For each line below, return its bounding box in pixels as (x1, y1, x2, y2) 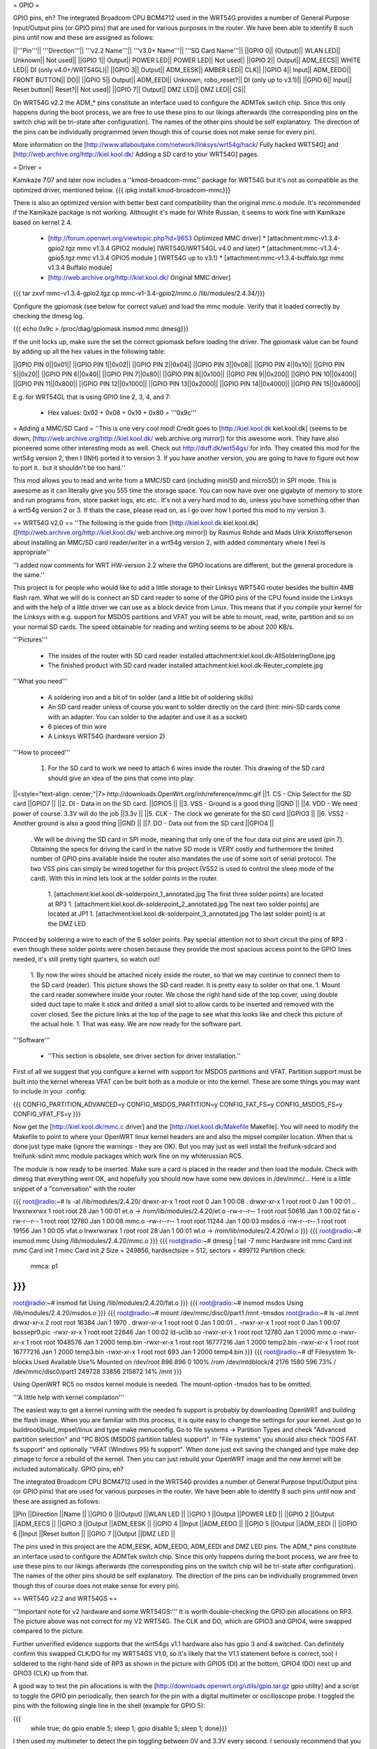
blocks (13, 1357, 33, 1366)
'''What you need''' (13, 677, 68, 686)
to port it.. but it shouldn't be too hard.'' (13, 464, 126, 472)
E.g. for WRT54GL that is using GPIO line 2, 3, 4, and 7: (13, 392, 171, 401)
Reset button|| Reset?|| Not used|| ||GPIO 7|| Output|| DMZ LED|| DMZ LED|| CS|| (13, 85, 246, 94)
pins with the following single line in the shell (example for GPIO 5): (13, 1701, 205, 1710)
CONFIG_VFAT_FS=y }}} (13, 1110, 82, 1118)
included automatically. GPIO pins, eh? (13, 1464, 124, 1473)
